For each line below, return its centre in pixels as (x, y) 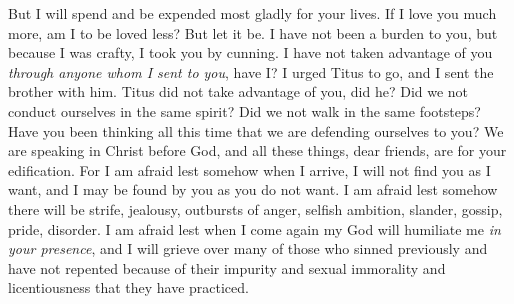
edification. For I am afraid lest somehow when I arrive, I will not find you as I (249, 169)
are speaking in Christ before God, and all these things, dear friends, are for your (257, 150)
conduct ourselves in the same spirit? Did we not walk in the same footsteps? (244, 110)
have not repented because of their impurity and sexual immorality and (227, 267)
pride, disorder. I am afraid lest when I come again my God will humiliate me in (254, 228)
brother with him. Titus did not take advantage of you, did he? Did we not (238, 91)
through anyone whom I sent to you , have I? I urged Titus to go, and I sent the (251, 71)
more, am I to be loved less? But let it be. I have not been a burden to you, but (253, 32)
